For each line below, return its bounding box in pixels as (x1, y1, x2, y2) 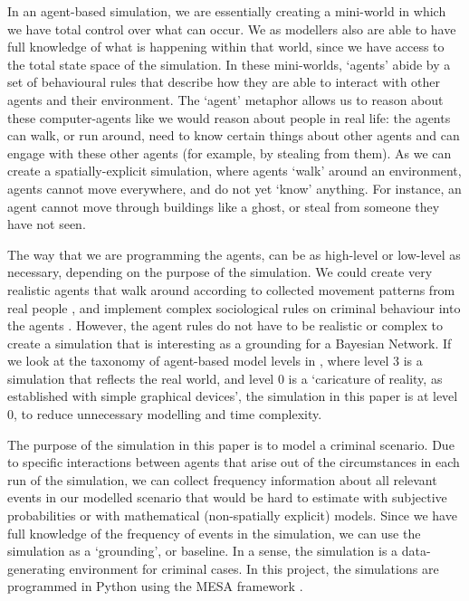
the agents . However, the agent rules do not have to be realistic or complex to (7, 316, 443, 335)
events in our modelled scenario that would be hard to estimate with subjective (7, 488, 447, 507)
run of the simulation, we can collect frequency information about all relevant (7, 470, 437, 489)
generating (7, 558, 65, 577)
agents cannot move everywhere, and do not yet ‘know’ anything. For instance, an (7, 178, 462, 197)
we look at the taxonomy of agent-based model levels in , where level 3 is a (7, 351, 423, 370)
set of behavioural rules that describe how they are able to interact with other (7, 72, 441, 91)
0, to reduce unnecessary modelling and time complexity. (7, 405, 322, 424)
